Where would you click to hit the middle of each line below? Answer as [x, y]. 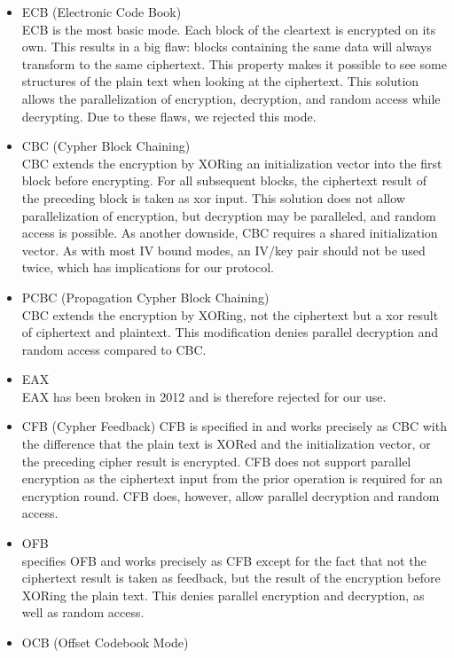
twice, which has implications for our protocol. [148, 267]
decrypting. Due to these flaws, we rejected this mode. [169, 116]
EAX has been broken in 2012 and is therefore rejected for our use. [204, 396]
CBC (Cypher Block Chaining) [106, 146]
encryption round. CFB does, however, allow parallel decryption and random [231, 495]
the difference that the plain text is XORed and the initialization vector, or [226, 444]
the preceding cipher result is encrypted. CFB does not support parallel [216, 461]
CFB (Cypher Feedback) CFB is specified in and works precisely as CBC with [234, 426]
